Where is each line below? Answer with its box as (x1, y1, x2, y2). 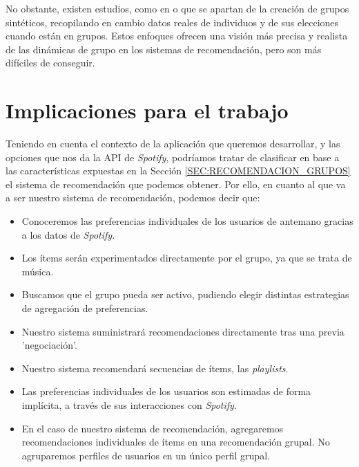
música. (21, 264, 54, 278)
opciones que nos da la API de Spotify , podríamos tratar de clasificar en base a (6, 149, 340, 164)
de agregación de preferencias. (21, 301, 148, 315)
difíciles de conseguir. (6, 55, 95, 70)
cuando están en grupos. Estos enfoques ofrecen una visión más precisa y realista (6, 28, 348, 43)
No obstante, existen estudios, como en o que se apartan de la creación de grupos (6, 1, 349, 15)
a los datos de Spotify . (21, 227, 115, 241)
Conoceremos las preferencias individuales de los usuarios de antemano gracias (21, 214, 353, 228)
